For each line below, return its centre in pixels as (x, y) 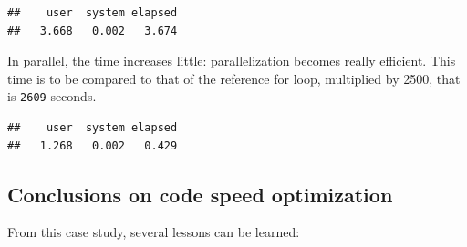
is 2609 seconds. (52, 96)
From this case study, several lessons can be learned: (154, 232)
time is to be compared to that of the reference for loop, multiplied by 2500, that (234, 78)
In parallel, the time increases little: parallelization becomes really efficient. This (232, 61)
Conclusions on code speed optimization (200, 194)
